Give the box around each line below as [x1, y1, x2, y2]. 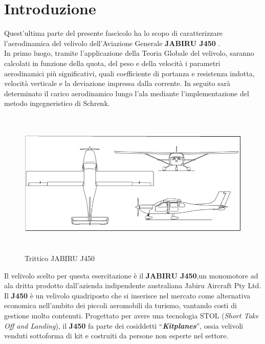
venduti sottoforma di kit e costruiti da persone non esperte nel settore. [4, 330, 229, 341]
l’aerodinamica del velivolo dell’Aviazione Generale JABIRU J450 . [4, 37, 220, 48]
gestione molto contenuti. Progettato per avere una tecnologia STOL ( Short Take [4, 310, 259, 320]
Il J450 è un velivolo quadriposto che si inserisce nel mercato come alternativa [4, 290, 251, 300]
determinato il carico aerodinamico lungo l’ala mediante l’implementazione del [4, 88, 249, 98]
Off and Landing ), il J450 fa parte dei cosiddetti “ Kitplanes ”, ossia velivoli [4, 320, 244, 331]
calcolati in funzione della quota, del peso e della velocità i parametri [4, 57, 220, 68]
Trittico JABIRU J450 [25, 253, 95, 264]
